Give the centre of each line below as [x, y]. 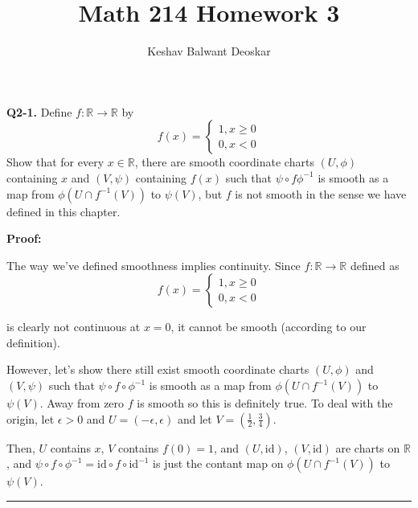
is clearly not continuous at [74, 327]
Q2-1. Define [39, 111]
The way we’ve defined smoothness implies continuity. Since [154, 265]
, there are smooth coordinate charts [224, 162]
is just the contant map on [218, 463]
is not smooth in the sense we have [321, 193]
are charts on [368, 447]
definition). [33, 342]
